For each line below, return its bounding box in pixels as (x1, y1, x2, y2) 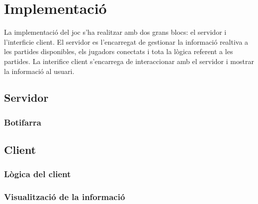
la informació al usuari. (4, 66, 75, 76)
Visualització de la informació (4, 191, 125, 203)
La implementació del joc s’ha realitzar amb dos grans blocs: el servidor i (4, 27, 227, 37)
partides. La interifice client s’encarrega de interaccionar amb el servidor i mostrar (4, 56, 254, 66)
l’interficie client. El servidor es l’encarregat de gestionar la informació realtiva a (4, 36, 249, 47)
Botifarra (4, 116, 41, 128)
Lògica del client (4, 168, 71, 180)
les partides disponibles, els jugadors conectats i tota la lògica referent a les (4, 46, 233, 57)
